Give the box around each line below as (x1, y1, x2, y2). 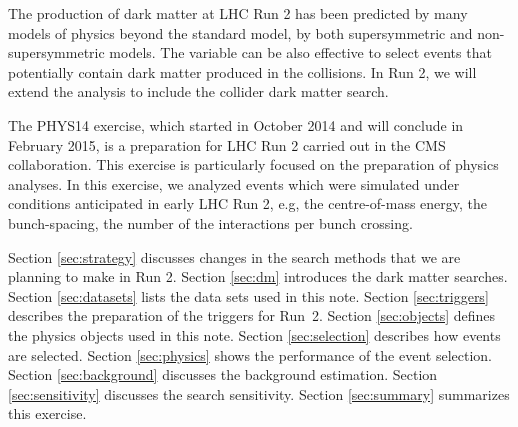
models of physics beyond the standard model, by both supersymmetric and (8, 22, 473, 43)
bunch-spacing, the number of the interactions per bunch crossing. (8, 212, 413, 233)
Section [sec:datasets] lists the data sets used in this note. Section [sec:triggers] (8, 285, 489, 306)
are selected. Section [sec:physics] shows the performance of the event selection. (8, 344, 492, 365)
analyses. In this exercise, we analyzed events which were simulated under (8, 173, 460, 194)
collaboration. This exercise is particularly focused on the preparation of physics (8, 154, 499, 175)
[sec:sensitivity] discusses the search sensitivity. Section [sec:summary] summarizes (8, 383, 510, 404)
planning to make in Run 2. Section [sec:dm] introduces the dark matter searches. (8, 266, 508, 287)
